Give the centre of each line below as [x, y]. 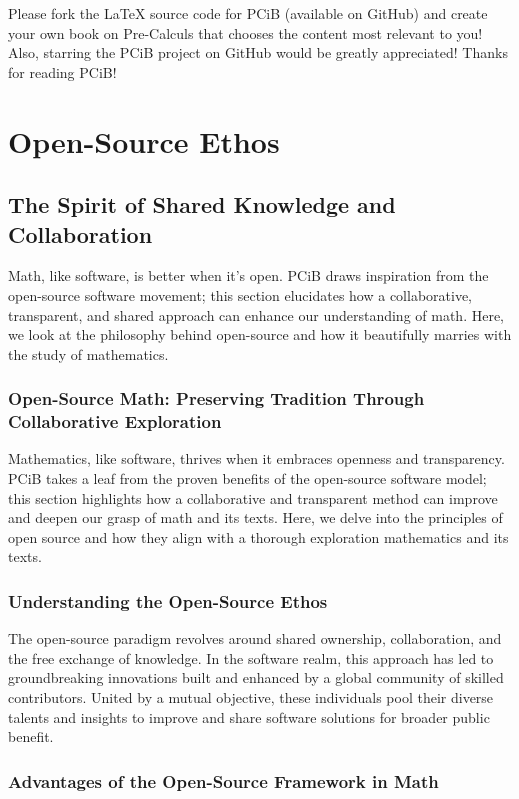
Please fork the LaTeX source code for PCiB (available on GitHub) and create [248, 13]
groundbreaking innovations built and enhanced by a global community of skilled [256, 677]
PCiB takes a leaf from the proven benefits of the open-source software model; [247, 478]
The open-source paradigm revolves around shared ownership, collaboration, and [255, 638]
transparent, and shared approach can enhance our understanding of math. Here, [256, 314]
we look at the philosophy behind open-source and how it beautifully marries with [260, 334]
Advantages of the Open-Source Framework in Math [223, 780]
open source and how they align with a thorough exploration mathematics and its [258, 536]
